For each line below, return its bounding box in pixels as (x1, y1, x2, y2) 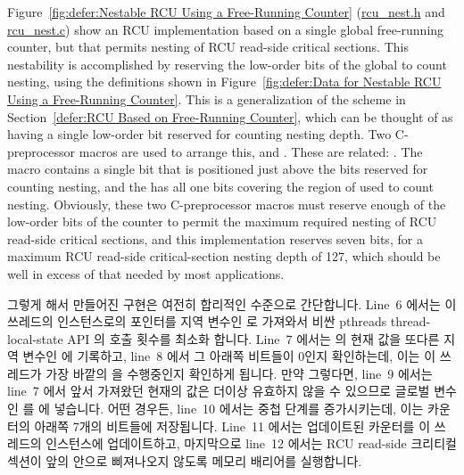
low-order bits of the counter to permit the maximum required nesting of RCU (7, 212, 437, 231)
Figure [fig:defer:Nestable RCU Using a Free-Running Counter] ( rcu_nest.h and (7, 3, 445, 20)
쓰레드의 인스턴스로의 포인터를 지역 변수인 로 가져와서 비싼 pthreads (7, 312, 387, 331)
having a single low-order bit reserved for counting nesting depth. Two (7, 125, 392, 143)
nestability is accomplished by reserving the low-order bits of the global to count (7, 54, 447, 73)
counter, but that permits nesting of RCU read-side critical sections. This (7, 37, 409, 56)
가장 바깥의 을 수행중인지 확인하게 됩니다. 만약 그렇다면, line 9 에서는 (46, 364, 433, 382)
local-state (7, 329, 63, 348)
